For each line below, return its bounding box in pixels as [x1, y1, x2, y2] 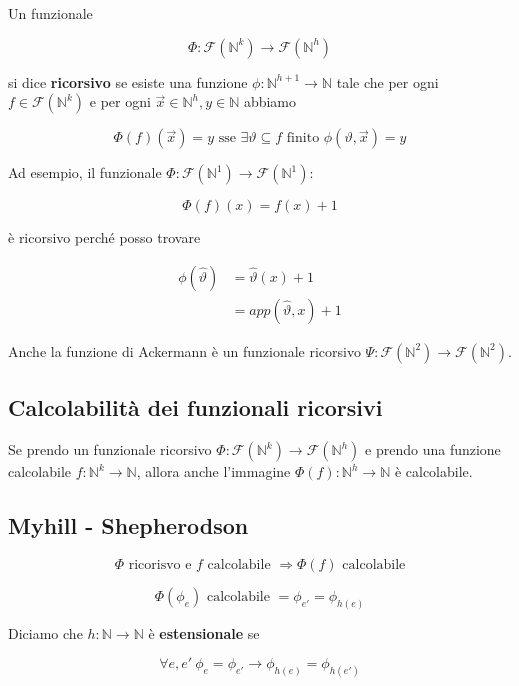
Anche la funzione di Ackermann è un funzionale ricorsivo [8, 340, 361, 361]
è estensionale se [148, 622, 260, 643]
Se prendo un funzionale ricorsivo [8, 439, 212, 460]
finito [286, 131, 320, 146]
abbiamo [243, 91, 297, 112]
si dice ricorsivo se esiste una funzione [8, 71, 248, 92]
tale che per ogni [336, 71, 439, 92]
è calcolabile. [394, 461, 473, 482]
